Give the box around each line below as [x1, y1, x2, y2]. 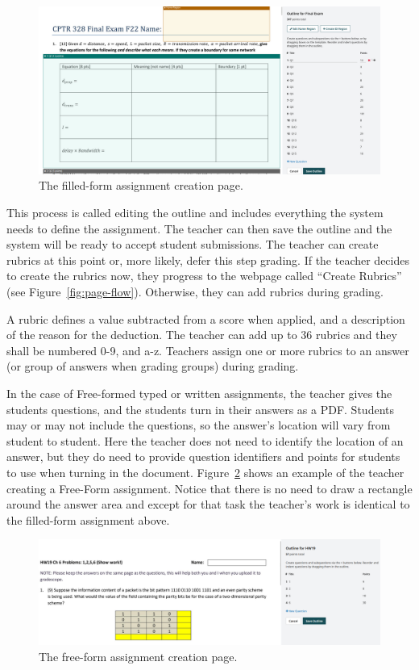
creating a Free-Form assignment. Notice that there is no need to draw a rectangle [6, 479, 413, 496]
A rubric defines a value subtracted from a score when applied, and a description [6, 310, 405, 327]
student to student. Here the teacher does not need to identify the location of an [6, 432, 404, 449]
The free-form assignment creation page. [39, 647, 238, 664]
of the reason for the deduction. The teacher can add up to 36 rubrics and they [6, 326, 397, 343]
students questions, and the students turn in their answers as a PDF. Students [6, 400, 394, 417]
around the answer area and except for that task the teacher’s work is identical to [6, 496, 410, 513]
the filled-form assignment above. [6, 511, 170, 528]
